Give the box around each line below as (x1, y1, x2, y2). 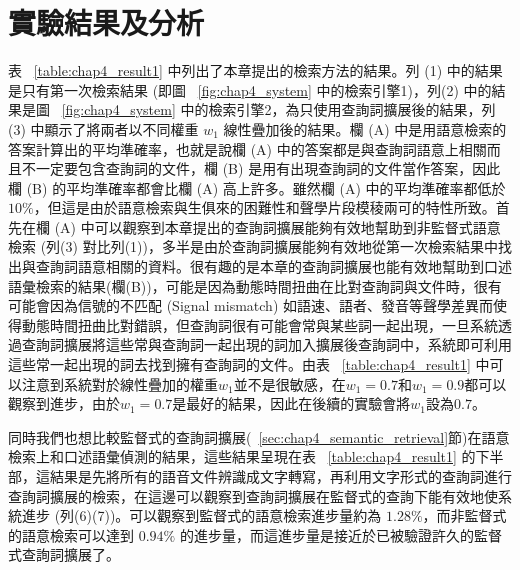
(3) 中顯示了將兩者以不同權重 (8, 118, 199, 139)
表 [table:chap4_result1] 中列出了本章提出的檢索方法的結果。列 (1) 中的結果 (8, 60, 503, 81)
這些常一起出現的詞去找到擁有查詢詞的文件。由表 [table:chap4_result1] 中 (8, 354, 490, 375)
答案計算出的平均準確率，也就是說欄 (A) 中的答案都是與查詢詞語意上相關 (8, 138, 487, 159)
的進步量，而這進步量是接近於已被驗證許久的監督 (179, 524, 502, 545)
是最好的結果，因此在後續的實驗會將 (172, 393, 411, 414)
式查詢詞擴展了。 (8, 544, 120, 565)
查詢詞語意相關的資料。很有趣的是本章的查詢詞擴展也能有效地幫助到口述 (35, 256, 512, 277)
